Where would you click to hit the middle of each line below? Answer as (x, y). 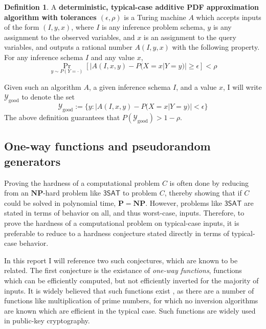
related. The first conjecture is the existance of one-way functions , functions (123, 270)
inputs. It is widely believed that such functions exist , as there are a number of (129, 290)
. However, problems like (184, 202)
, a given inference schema (130, 86)
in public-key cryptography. (47, 321)
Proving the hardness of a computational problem (82, 182)
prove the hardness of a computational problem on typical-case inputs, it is (122, 222)
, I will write (242, 86)
